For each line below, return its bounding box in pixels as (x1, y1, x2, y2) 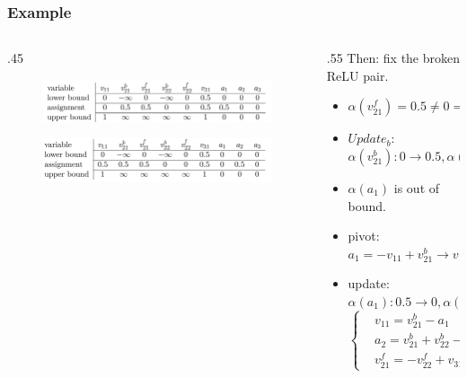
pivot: (348, 226, 380, 245)
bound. (348, 196, 386, 215)
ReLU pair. (326, 66, 389, 84)
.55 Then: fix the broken (326, 48, 461, 67)
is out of (393, 179, 440, 197)
